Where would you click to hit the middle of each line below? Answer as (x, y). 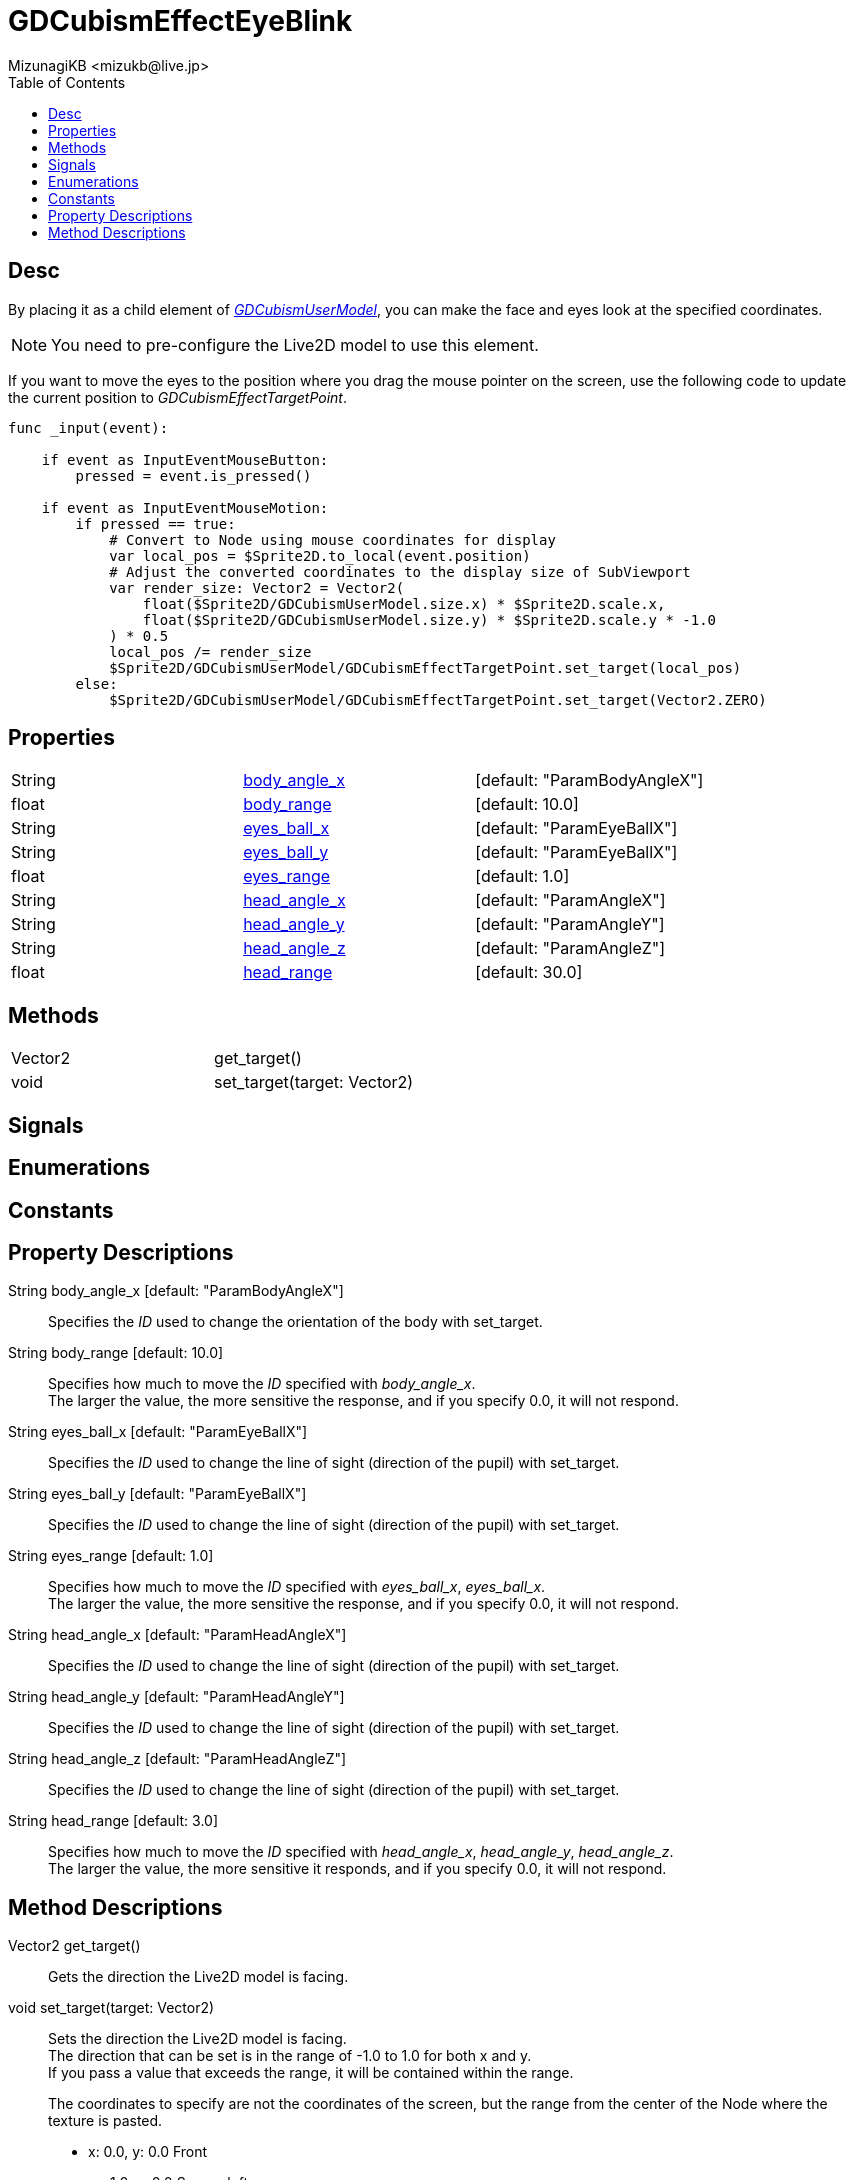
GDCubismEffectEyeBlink (180, 21)
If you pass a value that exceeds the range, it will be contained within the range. (311, 2073)
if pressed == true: (155, 523)
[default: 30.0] (529, 972)
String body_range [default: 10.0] (116, 1353)
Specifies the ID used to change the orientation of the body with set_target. (295, 1322)
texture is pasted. (105, 2121)
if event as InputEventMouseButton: (185, 459)
